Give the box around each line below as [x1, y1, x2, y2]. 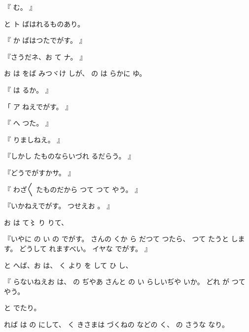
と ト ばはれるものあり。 [4, 18, 85, 29]
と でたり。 [4, 302, 41, 313]
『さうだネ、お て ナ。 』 [4, 51, 87, 62]
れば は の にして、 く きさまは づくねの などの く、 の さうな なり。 [4, 319, 229, 329]
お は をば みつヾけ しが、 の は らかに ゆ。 [4, 68, 146, 78]
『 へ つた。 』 [4, 118, 52, 128]
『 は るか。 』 [4, 84, 52, 95]
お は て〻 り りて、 [4, 217, 68, 227]
